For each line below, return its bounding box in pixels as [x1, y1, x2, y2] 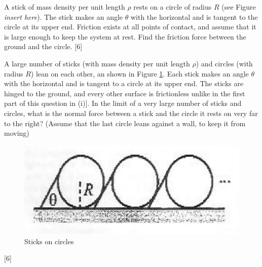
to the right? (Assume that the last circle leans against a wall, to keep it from [4, 118, 246, 128]
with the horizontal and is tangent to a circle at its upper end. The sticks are [4, 78, 244, 89]
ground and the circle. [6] [4, 41, 83, 52]
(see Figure [221, 2, 256, 12]
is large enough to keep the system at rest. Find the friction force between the [4, 31, 246, 42]
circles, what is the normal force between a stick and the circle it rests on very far [4, 107, 258, 118]
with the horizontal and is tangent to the [130, 11, 258, 22]
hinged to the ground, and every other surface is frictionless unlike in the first [4, 88, 245, 98]
